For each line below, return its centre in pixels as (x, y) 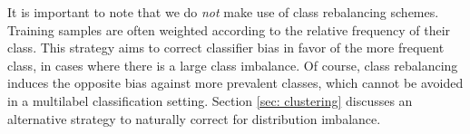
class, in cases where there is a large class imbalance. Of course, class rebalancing (233, 65)
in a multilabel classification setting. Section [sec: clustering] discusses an (210, 100)
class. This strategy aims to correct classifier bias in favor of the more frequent (226, 48)
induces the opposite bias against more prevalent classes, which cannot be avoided (235, 83)
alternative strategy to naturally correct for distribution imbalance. (194, 118)
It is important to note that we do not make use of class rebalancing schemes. (223, 12)
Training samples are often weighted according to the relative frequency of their (229, 29)
